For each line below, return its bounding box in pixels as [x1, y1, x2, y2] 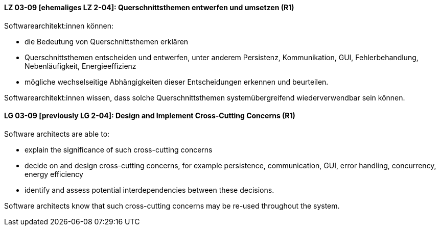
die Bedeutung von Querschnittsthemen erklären [25, 37, 189, 46]
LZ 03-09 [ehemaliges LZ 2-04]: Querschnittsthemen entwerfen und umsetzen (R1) [4, 3, 294, 12]
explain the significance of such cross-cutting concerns [25, 145, 213, 154]
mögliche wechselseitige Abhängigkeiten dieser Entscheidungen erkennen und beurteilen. [25, 77, 329, 86]
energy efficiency [25, 169, 83, 178]
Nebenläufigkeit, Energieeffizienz [25, 61, 136, 70]
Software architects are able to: [4, 129, 110, 138]
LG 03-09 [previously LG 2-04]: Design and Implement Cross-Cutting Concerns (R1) [4, 111, 295, 120]
